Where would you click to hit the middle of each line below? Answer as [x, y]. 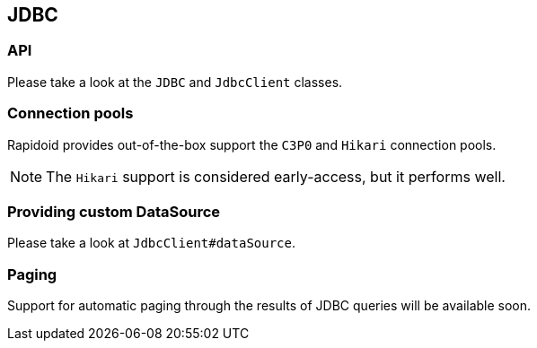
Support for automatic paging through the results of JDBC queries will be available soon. [269, 306]
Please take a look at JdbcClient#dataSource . [152, 243]
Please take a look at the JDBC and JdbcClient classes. [175, 82]
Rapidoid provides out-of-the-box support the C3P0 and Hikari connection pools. [252, 144]
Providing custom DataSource [114, 211]
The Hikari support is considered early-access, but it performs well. [276, 176]
